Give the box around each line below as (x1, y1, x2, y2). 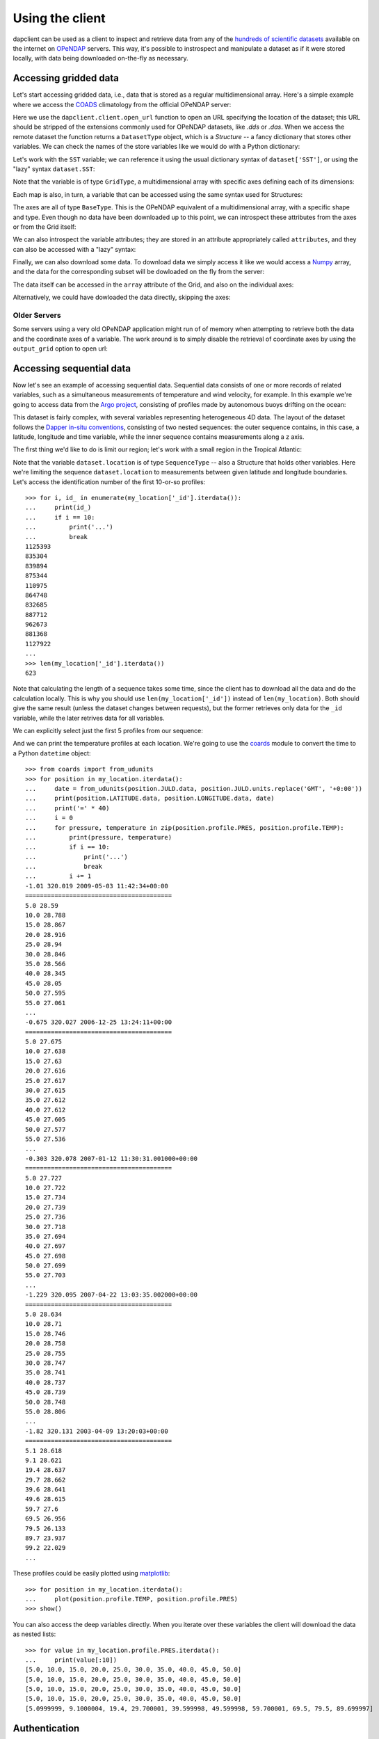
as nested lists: (13, 1630, 56, 1638)
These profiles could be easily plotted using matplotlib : (13, 1569, 170, 1578)
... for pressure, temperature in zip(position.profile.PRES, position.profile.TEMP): (25, 824, 344, 831)
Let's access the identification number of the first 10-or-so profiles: (13, 477, 206, 486)
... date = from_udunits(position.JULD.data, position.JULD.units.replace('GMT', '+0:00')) (25, 785, 363, 792)
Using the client (13, 10, 106, 26)
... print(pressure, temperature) (25, 833, 172, 841)
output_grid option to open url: (13, 344, 108, 353)
